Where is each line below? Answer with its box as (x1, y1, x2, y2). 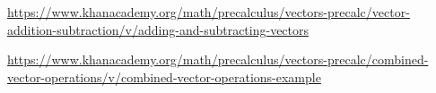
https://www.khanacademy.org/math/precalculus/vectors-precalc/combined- (7, 50, 429, 69)
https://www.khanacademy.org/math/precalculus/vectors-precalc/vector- (7, 3, 410, 21)
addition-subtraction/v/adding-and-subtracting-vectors (7, 20, 310, 38)
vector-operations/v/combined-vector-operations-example (7, 67, 321, 86)
